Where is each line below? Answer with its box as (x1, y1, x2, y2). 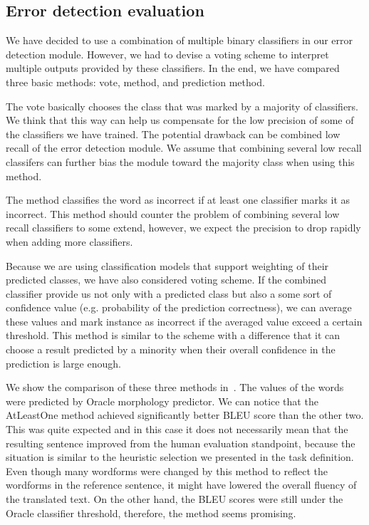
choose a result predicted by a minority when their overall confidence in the (6, 342, 336, 357)
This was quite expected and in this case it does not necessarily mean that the (6, 422, 348, 437)
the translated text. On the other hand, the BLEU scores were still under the (6, 492, 343, 506)
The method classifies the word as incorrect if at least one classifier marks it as (6, 192, 350, 207)
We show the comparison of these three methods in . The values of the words (6, 380, 344, 395)
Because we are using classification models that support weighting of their (6, 258, 329, 273)
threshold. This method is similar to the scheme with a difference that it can (6, 328, 341, 343)
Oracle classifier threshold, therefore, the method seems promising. (6, 505, 296, 520)
